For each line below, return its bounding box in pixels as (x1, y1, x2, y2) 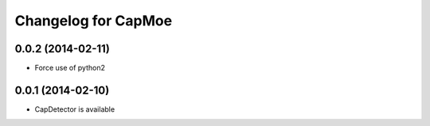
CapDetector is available (34, 104, 115, 114)
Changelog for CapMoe (14, 12, 173, 29)
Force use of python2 (34, 63, 105, 73)
